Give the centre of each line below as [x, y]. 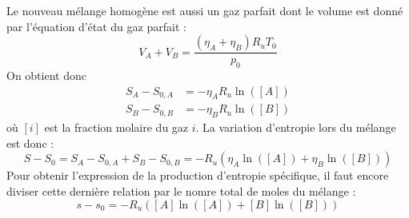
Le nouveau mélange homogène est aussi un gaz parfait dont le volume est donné [205, 10]
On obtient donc [46, 75]
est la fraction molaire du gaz [116, 127]
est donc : [30, 143]
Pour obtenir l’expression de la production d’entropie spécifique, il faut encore [198, 175]
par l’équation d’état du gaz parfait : [96, 26]
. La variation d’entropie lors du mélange [296, 127]
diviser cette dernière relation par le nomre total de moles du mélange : [181, 191]
